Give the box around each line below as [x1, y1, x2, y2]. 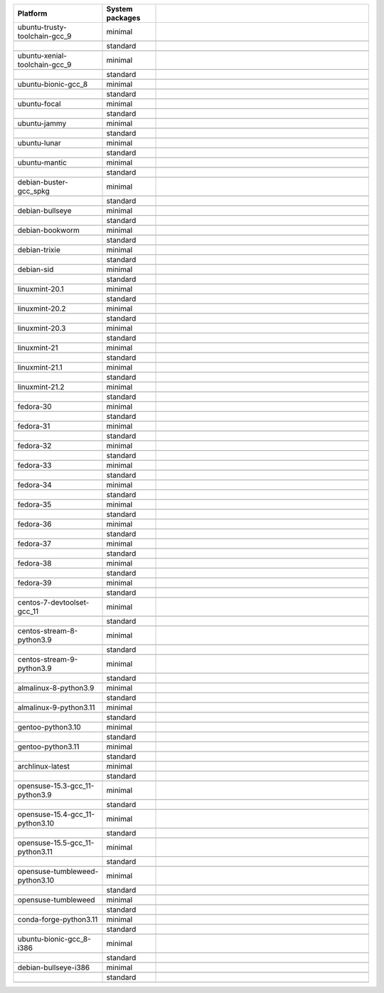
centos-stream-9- [17, 655, 78, 664]
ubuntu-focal [17, 99, 61, 108]
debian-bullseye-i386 [17, 962, 90, 972]
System [106, 4, 133, 14]
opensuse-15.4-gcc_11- [17, 809, 95, 819]
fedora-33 [17, 460, 52, 470]
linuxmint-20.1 [17, 284, 64, 293]
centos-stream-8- [17, 626, 78, 635]
